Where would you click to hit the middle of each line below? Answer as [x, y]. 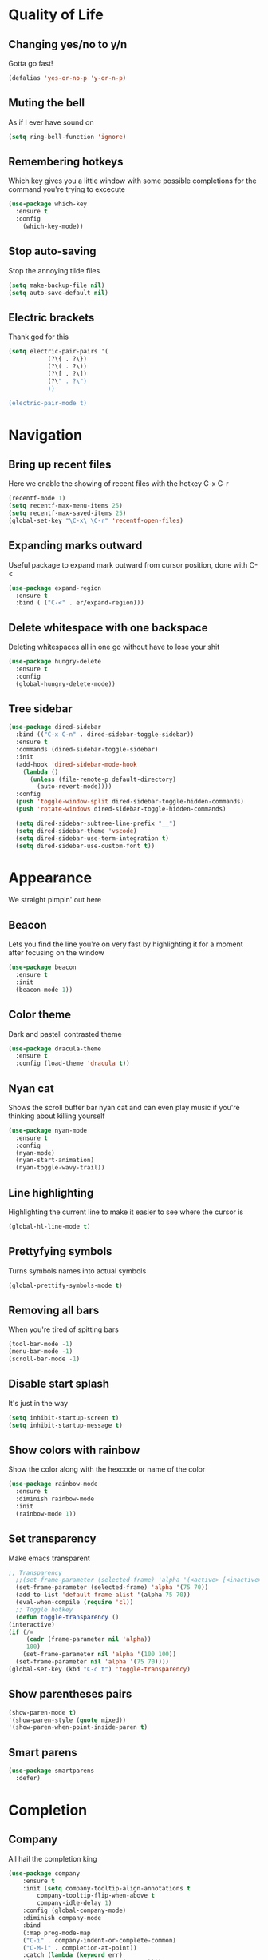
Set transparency [52, 1539]
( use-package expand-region [55, 588]
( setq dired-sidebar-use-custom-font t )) [85, 846]
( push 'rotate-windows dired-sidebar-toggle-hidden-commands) [121, 809]
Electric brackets [51, 317]
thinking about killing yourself [57, 1116]
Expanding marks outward [75, 546]
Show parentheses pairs [70, 1694]
